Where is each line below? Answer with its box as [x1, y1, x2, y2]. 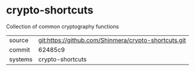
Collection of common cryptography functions [6, 23, 119, 30]
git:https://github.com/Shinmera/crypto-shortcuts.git [38, 36, 187, 44]
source [9, 36, 28, 44]
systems [9, 55, 33, 63]
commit [9, 45, 30, 53]
